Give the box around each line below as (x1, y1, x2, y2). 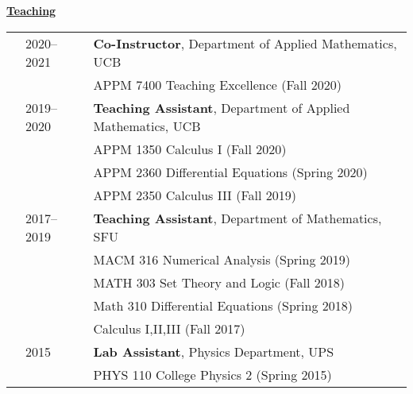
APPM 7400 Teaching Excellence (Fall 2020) (93, 75, 342, 94)
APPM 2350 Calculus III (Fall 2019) (93, 185, 297, 204)
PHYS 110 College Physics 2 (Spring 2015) (93, 365, 332, 384)
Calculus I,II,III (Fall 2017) (93, 319, 245, 338)
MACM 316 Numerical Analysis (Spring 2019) (93, 249, 350, 268)
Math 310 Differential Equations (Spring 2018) (93, 295, 353, 315)
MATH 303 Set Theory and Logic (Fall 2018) (93, 272, 345, 292)
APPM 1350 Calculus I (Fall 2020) (93, 139, 287, 158)
